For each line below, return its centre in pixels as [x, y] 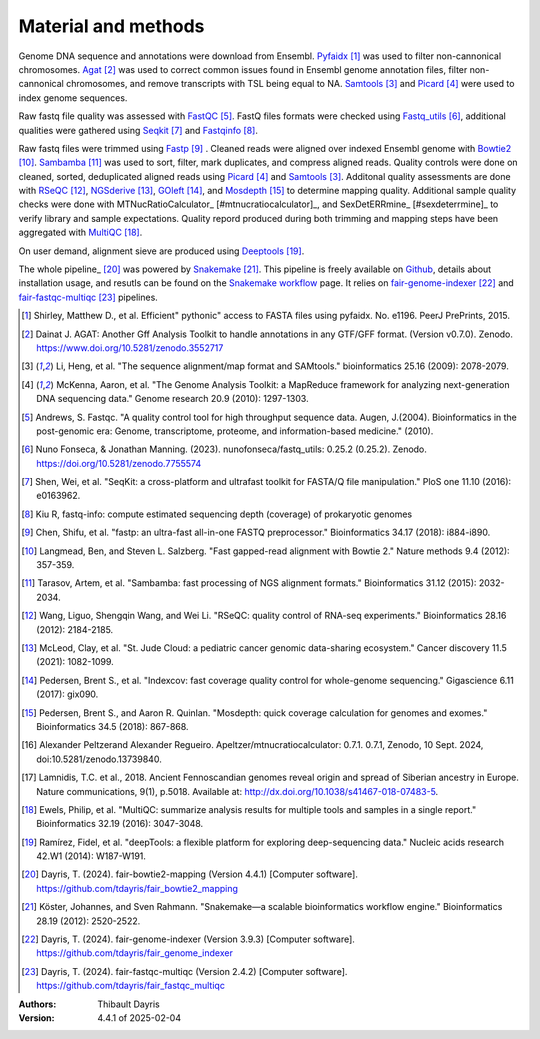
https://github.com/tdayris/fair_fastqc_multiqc [130, 986]
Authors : [37, 1004]
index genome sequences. [73, 97]
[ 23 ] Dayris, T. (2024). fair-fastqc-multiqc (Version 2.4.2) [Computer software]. [184, 971]
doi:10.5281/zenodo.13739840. [99, 759]
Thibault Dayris [128, 1004]
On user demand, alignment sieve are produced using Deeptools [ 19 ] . [161, 251]
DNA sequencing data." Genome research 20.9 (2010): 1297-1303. [172, 399]
